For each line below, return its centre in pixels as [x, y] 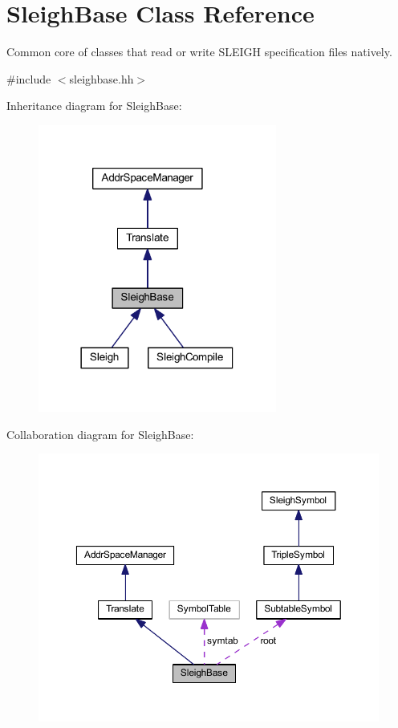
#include [29, 78]
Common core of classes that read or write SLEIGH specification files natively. [199, 52]
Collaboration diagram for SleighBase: [100, 434]
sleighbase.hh [102, 78]
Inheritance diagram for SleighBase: [94, 106]
